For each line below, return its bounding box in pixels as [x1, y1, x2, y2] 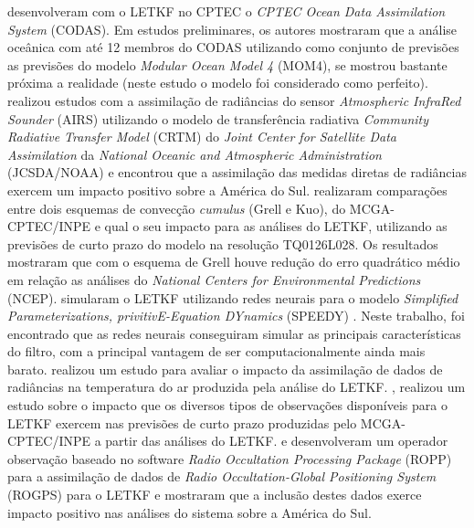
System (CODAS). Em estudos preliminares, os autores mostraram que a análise [7, 19, 458, 38]
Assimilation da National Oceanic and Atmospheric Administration [7, 144, 382, 164]
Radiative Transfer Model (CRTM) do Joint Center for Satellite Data [7, 127, 396, 146]
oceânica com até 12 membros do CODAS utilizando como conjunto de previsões [7, 37, 459, 57]
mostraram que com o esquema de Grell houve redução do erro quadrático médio [7, 252, 460, 271]
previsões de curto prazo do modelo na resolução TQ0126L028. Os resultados [7, 234, 438, 253]
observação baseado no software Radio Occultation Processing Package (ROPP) [7, 449, 452, 468]
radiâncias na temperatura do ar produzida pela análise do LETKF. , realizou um [7, 377, 466, 396]
